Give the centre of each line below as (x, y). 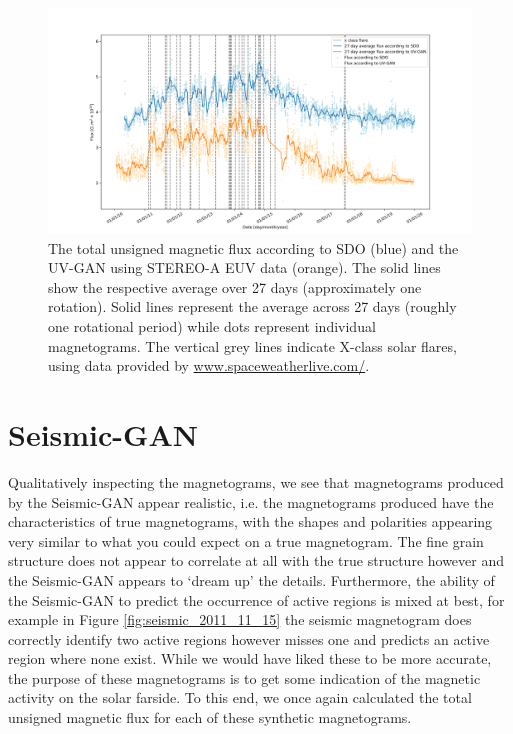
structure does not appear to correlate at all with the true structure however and (256, 560)
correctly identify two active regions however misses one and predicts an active (249, 638)
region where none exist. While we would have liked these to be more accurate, (250, 658)
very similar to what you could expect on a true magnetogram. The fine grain (246, 540)
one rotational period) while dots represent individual (212, 326)
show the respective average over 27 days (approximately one (235, 286)
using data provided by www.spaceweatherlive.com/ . (209, 365)
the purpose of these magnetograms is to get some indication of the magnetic (244, 677)
